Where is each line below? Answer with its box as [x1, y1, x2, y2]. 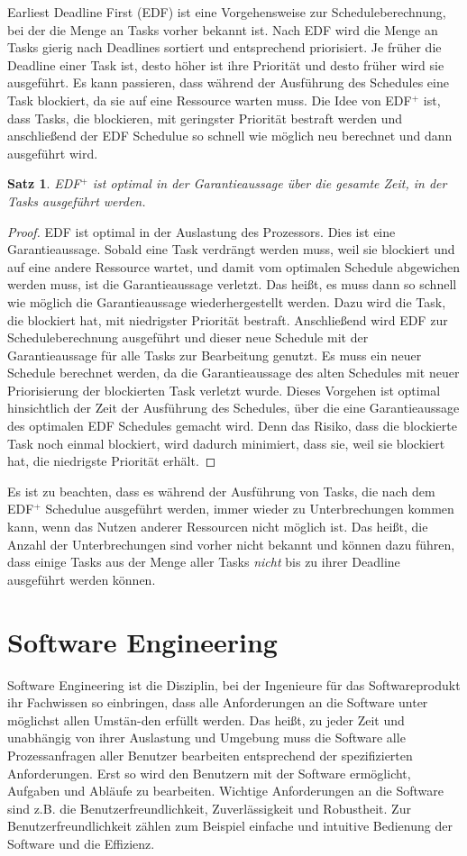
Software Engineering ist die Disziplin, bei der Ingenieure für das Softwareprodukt [7, 675, 461, 694]
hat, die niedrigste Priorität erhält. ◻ [7, 451, 216, 470]
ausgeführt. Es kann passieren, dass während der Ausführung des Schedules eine [7, 73, 449, 92]
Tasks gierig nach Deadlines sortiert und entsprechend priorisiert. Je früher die [7, 38, 442, 57]
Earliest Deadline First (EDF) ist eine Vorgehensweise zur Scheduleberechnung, [7, 3, 446, 21]
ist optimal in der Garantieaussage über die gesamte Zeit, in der [92, 174, 447, 193]
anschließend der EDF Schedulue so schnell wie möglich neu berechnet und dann [7, 126, 453, 145]
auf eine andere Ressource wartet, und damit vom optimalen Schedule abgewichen [7, 257, 461, 276]
